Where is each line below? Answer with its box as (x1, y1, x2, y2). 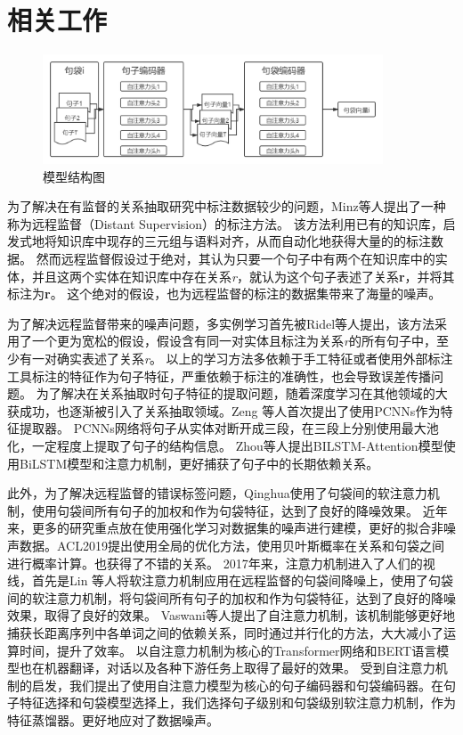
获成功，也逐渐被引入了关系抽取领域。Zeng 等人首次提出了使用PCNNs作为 (7, 401, 441, 420)
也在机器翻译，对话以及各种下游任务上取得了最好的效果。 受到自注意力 (19, 658, 435, 677)
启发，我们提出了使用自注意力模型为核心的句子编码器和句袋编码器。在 (31, 675, 443, 694)
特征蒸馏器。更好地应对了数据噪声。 (7, 710, 219, 729)
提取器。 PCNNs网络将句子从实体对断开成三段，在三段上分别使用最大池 (19, 419, 439, 437)
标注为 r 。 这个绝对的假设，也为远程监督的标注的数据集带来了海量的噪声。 (7, 284, 442, 303)
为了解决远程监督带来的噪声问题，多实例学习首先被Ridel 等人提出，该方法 (7, 314, 435, 332)
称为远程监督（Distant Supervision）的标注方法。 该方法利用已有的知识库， (7, 214, 443, 233)
